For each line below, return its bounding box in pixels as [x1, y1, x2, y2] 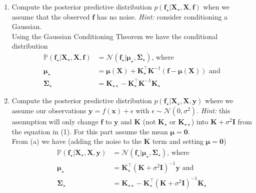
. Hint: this [196, 105, 230, 115]
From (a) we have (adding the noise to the [11, 136, 142, 146]
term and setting [152, 136, 204, 146]
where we [205, 95, 233, 106]
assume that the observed [11, 11, 90, 22]
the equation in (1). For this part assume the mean [11, 126, 168, 136]
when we [203, 2, 230, 12]
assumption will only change [11, 116, 98, 126]
